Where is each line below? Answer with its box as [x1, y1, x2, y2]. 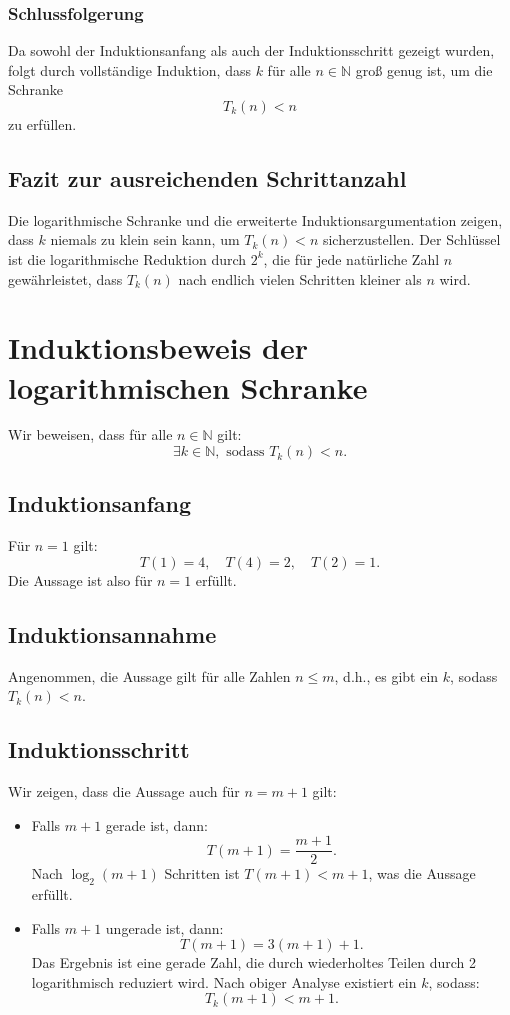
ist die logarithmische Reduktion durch [8, 248, 247, 269]
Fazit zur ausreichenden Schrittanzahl [8, 162, 407, 193]
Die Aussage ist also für [8, 569, 153, 590]
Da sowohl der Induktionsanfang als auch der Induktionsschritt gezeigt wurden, [8, 40, 495, 61]
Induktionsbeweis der [8, 327, 308, 368]
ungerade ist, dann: [105, 917, 224, 938]
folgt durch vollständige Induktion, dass [8, 59, 251, 80]
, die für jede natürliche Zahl [263, 248, 440, 269]
